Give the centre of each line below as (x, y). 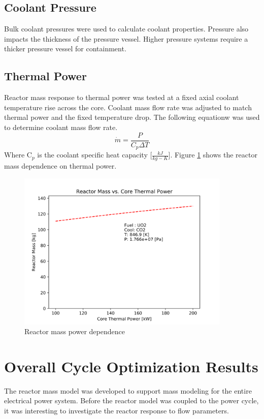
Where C (18, 155)
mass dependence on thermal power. (60, 165)
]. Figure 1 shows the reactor (213, 155)
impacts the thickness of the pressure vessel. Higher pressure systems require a (126, 38)
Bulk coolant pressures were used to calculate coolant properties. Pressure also (126, 29)
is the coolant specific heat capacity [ (95, 155)
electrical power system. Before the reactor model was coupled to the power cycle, (131, 400)
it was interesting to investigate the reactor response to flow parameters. (117, 410)
